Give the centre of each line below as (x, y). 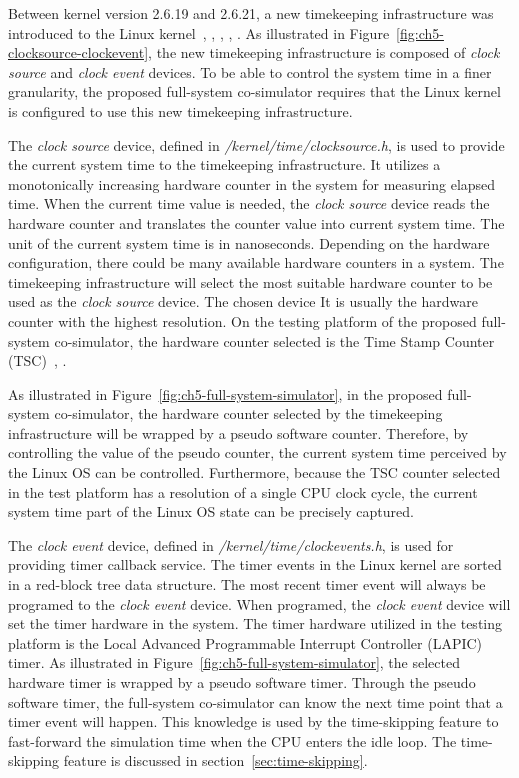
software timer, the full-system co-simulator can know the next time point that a (255, 701)
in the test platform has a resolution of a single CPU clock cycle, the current (243, 491)
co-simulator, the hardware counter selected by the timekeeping (248, 413)
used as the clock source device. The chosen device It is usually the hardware (243, 301)
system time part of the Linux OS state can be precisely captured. (211, 511)
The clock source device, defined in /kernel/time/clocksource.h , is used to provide (256, 144)
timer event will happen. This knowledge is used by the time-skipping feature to (253, 721)
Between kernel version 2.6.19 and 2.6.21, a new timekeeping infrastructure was (251, 13)
